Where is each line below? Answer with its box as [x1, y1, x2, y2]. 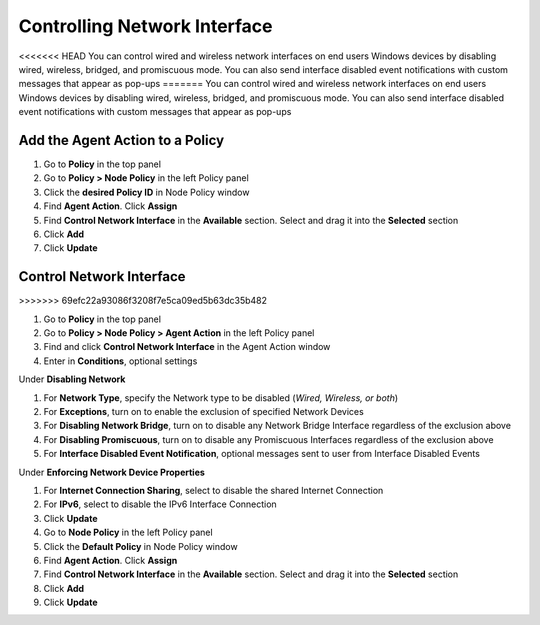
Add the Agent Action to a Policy [18, 131, 225, 149]
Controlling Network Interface [18, 15, 274, 37]
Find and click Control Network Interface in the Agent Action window [43, 341, 331, 353]
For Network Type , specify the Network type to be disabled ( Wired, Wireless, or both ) [43, 391, 399, 404]
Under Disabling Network [18, 373, 126, 385]
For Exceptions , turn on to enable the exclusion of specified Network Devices [43, 406, 364, 417]
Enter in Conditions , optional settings [43, 355, 198, 367]
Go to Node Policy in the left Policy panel [43, 526, 214, 539]
